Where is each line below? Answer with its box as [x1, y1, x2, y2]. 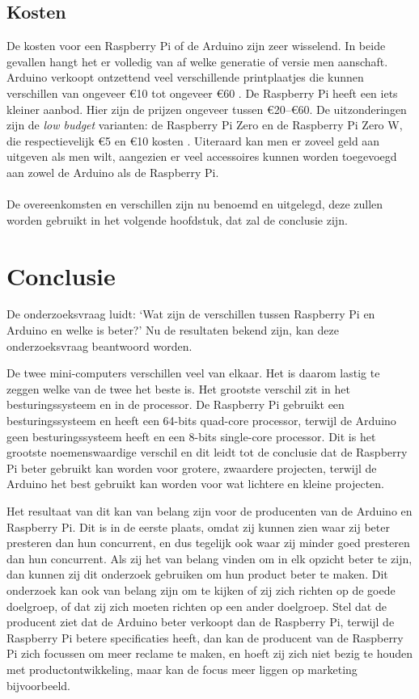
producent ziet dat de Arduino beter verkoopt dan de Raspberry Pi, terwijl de [6, 613, 395, 630]
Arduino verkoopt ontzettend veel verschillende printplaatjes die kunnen [6, 69, 364, 86]
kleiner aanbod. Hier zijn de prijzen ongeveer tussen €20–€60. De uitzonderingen [6, 100, 407, 117]
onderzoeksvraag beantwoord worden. [6, 337, 193, 354]
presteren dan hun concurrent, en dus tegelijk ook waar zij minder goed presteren [6, 534, 410, 551]
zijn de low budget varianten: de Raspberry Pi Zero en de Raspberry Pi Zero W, [6, 116, 403, 133]
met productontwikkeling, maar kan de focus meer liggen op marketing [6, 660, 358, 677]
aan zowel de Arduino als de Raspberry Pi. [6, 163, 219, 180]
